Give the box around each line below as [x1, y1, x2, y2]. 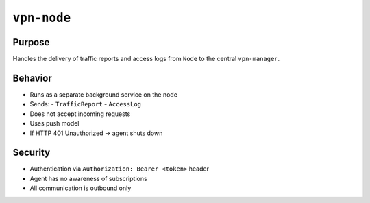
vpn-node [12, 10, 71, 25]
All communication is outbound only [29, 184, 132, 192]
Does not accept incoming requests [29, 110, 131, 118]
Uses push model [29, 119, 79, 128]
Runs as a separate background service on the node [29, 90, 178, 99]
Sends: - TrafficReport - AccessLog [29, 100, 142, 108]
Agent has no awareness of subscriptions [29, 174, 147, 182]
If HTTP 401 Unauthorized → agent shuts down [29, 129, 163, 137]
